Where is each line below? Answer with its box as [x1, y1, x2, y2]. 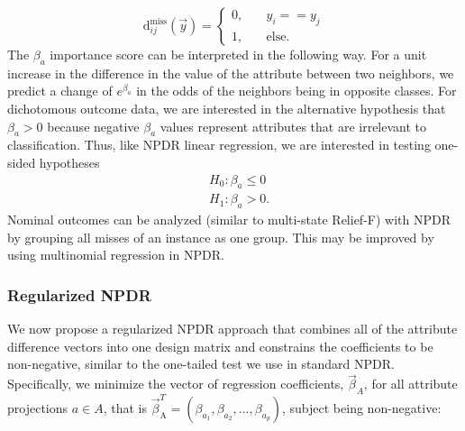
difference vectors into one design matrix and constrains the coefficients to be [7, 336, 433, 355]
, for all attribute [363, 374, 458, 393]
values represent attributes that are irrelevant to [160, 116, 427, 135]
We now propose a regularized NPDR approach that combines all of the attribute [7, 319, 458, 338]
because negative [47, 116, 140, 135]
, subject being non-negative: [282, 398, 442, 417]
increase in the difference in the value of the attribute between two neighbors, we [7, 63, 454, 82]
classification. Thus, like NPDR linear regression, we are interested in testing [7, 135, 431, 154]
